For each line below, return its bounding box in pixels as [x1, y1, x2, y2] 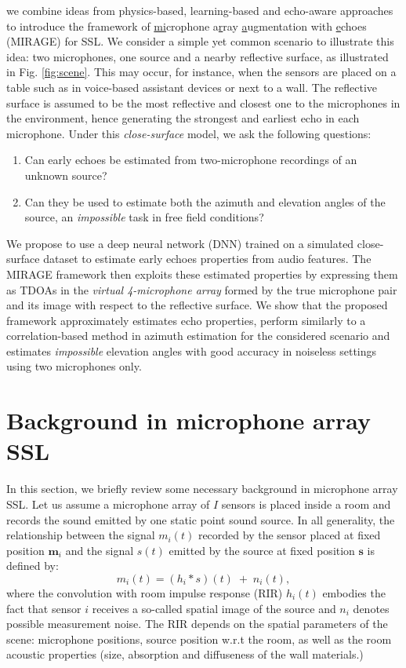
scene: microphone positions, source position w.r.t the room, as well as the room [6, 630, 392, 647]
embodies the [322, 584, 386, 600]
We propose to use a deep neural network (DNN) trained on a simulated [6, 235, 354, 251]
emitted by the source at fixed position [169, 542, 355, 558]
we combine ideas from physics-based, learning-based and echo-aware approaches [6, 2, 393, 18]
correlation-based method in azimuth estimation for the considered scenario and [6, 327, 390, 344]
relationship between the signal [6, 527, 155, 543]
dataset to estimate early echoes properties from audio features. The [43, 250, 372, 267]
